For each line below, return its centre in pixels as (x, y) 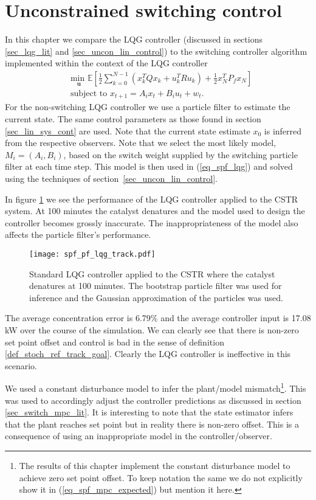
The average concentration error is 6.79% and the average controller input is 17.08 (158, 318)
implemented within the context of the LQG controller (106, 63)
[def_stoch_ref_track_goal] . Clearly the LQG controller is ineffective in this (148, 354)
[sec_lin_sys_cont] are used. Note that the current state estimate (128, 130)
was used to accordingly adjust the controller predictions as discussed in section (153, 400)
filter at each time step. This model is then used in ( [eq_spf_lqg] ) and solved (149, 166)
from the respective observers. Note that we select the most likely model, (141, 143)
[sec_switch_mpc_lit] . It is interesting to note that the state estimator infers (149, 412)
